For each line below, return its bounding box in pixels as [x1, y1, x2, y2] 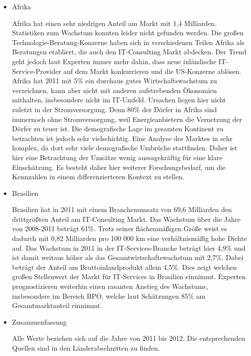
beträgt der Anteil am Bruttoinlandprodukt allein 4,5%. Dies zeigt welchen [12, 261, 237, 272]
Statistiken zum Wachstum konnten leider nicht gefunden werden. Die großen [12, 27, 244, 38]
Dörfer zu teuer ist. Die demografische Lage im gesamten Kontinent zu [12, 123, 224, 134]
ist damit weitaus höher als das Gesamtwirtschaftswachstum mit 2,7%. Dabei [12, 252, 244, 262]
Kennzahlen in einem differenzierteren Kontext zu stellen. [12, 171, 184, 182]
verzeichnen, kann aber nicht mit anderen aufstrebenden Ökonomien [12, 85, 217, 95]
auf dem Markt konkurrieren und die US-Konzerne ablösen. [63, 66, 242, 76]
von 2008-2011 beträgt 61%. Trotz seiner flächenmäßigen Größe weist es [12, 223, 227, 234]
